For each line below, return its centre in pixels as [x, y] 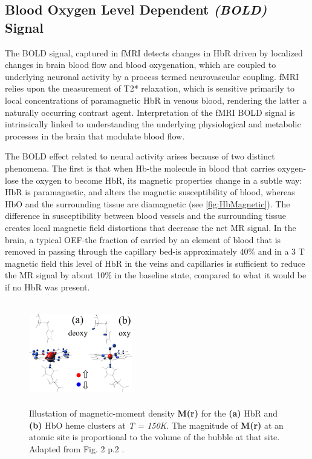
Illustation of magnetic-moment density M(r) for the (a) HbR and [154, 413]
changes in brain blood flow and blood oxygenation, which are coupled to [141, 65]
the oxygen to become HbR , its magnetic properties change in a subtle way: [162, 180]
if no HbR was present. [47, 286]
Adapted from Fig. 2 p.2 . [77, 448]
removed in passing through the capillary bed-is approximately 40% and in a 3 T [155, 251]
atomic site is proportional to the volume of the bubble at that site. [154, 437]
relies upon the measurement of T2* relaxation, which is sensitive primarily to [150, 88]
